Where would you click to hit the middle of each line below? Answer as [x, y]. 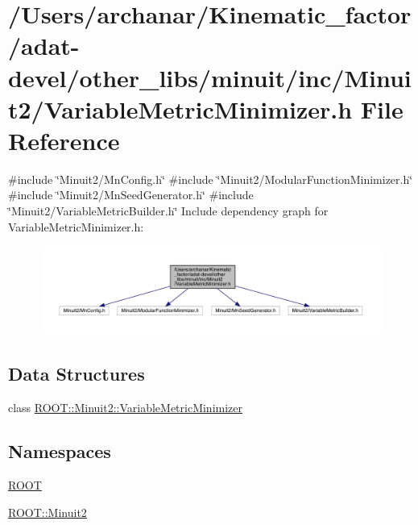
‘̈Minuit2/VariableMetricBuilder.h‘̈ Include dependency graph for [168, 211]
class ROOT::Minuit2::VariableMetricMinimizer [126, 408]
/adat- [44, 46]
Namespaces [60, 451]
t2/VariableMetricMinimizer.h [180, 108]
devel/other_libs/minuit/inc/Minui [210, 77]
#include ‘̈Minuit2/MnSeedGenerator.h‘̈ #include [131, 195]
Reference [64, 140]
